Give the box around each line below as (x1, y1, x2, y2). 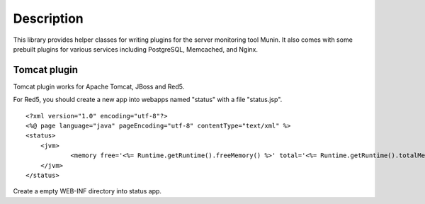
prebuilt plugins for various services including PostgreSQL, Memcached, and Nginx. (13, 45, 259, 53)
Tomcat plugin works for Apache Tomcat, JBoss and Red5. (13, 82, 185, 91)
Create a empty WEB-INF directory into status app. (13, 187, 162, 195)
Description (13, 11, 84, 26)
